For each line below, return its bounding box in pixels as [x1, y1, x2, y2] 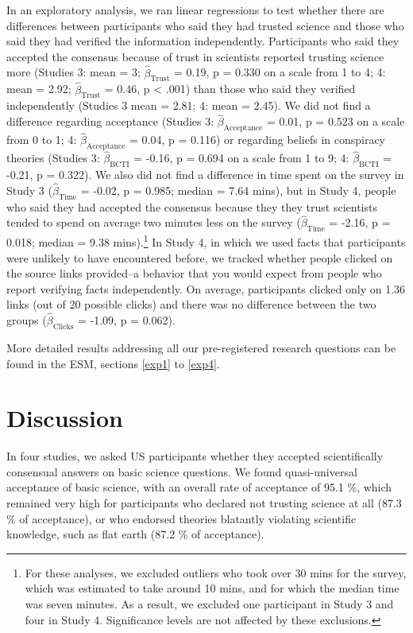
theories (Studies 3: [6, 150, 100, 166]
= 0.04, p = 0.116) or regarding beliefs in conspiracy [129, 131, 386, 148]
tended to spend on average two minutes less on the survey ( [6, 214, 301, 231]
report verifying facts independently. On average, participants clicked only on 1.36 [6, 280, 406, 297]
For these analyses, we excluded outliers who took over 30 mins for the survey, [25, 564, 407, 581]
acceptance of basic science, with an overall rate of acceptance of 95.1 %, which [6, 479, 392, 495]
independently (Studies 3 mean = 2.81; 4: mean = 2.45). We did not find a [6, 97, 371, 114]
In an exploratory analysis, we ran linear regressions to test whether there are [6, 2, 384, 17]
